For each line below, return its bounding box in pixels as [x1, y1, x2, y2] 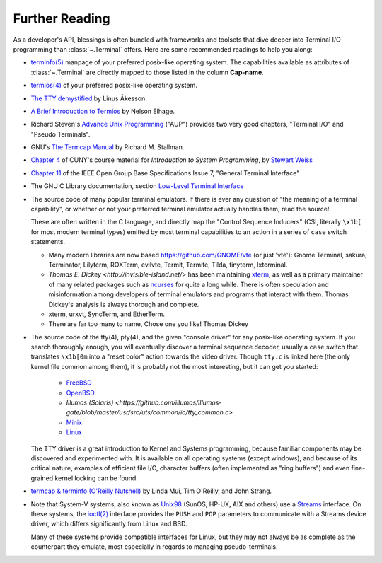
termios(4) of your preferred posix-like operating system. [30, 81, 197, 90]
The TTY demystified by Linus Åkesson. [30, 94, 148, 103]
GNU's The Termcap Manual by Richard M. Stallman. [30, 143, 185, 151]
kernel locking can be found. [54, 474, 138, 482]
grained [30, 474, 54, 482]
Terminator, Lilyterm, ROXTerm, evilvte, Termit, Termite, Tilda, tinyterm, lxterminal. [48, 260, 288, 269]
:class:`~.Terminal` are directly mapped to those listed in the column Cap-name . [30, 68, 265, 76]
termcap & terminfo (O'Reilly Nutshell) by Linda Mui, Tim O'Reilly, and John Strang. [30, 487, 272, 495]
